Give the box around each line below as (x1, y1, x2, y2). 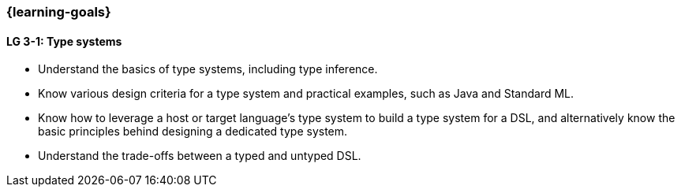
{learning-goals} (6, 4, 111, 20)
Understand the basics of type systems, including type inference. (38, 62, 378, 76)
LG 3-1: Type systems (6, 34, 122, 48)
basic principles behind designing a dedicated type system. (38, 124, 348, 139)
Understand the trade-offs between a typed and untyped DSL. (38, 149, 361, 163)
